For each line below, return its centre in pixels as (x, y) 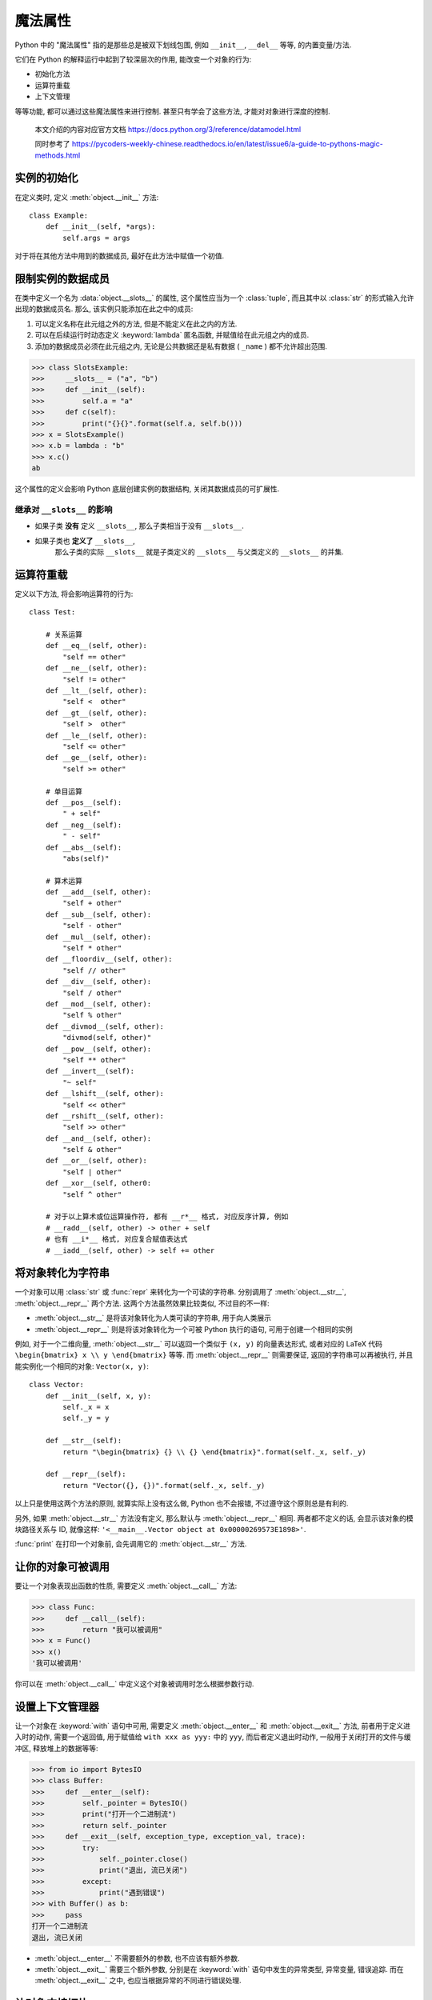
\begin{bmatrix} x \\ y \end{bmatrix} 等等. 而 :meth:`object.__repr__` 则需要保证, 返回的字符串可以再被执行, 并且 (214, 1355)
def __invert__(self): (90, 1071)
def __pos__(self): (84, 802)
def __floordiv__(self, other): (109, 959)
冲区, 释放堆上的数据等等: (57, 1748)
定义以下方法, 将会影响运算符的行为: (74, 594)
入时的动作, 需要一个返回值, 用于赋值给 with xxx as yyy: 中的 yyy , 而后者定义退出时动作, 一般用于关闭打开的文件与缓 (213, 1737)
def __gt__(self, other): (96, 713)
